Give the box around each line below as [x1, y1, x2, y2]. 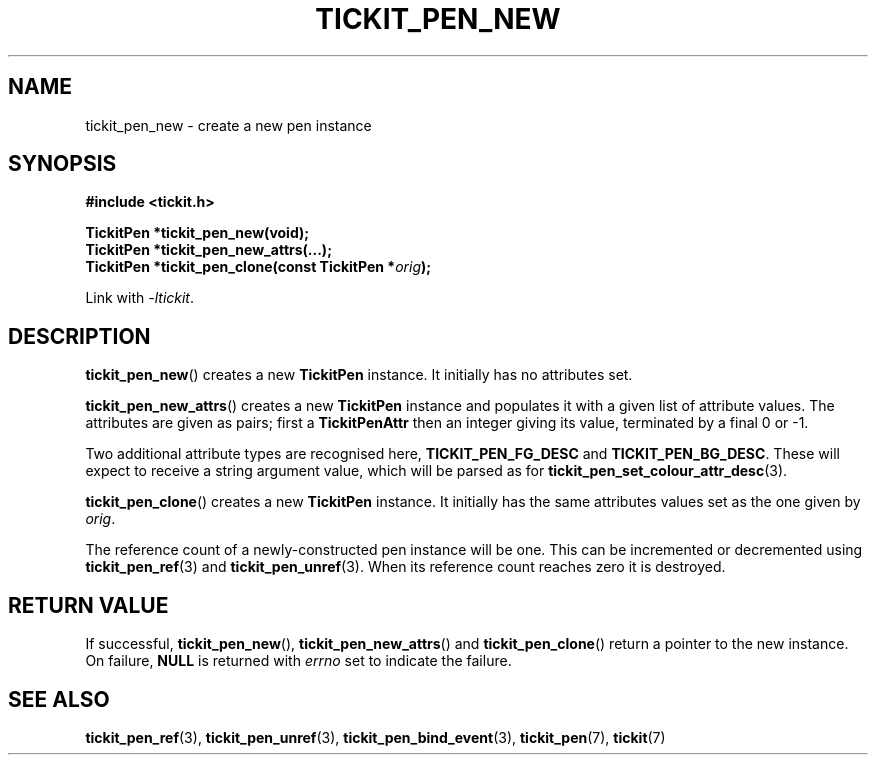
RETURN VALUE [8, 592, 169, 618]
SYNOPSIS [8, 151, 117, 177]
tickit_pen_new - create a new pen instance [85, 116, 372, 134]
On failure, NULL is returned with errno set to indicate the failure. [85, 652, 512, 670]
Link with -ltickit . [85, 289, 195, 307]
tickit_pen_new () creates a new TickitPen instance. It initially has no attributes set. [85, 366, 633, 384]
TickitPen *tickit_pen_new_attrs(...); [85, 241, 332, 259]
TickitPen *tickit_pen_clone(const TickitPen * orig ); [85, 258, 432, 276]
